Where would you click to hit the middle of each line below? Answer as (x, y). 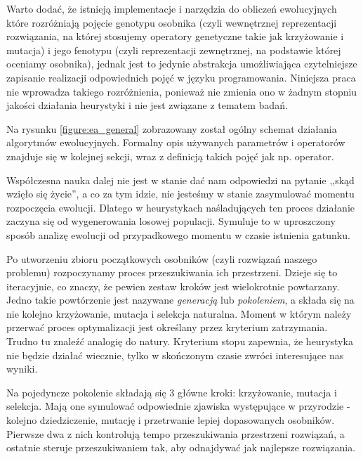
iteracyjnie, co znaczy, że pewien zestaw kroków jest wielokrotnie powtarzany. (173, 286)
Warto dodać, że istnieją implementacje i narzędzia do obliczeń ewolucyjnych (172, 8)
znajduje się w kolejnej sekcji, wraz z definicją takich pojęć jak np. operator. (170, 156)
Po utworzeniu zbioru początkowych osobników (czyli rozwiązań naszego (162, 258)
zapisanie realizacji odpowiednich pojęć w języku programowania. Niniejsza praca (181, 77)
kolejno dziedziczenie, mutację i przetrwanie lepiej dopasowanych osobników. (171, 420)
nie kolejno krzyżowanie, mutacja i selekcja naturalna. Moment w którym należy (179, 313)
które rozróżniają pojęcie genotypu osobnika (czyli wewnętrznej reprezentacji (172, 22)
